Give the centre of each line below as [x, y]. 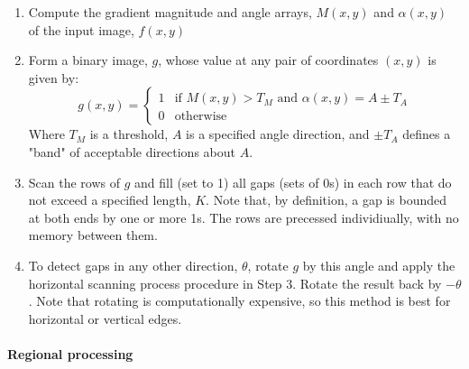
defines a [427, 134]
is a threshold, [129, 134]
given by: [54, 77]
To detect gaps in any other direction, [133, 265]
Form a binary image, [88, 60]
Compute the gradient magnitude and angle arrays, [170, 12]
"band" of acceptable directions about [132, 151]
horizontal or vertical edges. [105, 318]
